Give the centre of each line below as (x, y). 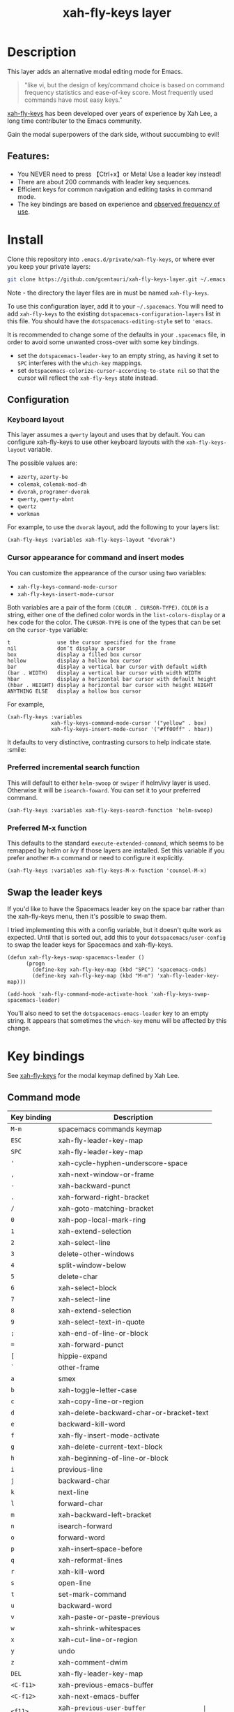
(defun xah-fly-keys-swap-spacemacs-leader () (76, 957)
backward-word (85, 1605)
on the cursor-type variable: (48, 629)
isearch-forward (85, 1526)
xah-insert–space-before (100, 1549)
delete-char (78, 1276)
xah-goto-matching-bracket (106, 1208)
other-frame (79, 1367)
